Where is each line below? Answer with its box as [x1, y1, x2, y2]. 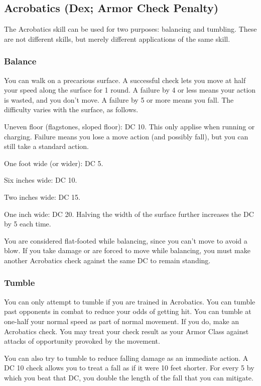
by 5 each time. [4, 218, 51, 229]
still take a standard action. [4, 141, 89, 151]
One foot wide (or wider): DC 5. [4, 158, 103, 168]
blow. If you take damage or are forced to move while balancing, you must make [4, 245, 250, 256]
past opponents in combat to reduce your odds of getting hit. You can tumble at [4, 306, 251, 317]
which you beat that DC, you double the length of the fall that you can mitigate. [4, 372, 253, 382]
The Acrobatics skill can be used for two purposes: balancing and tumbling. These [4, 24, 257, 34]
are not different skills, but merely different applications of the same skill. [4, 33, 230, 44]
